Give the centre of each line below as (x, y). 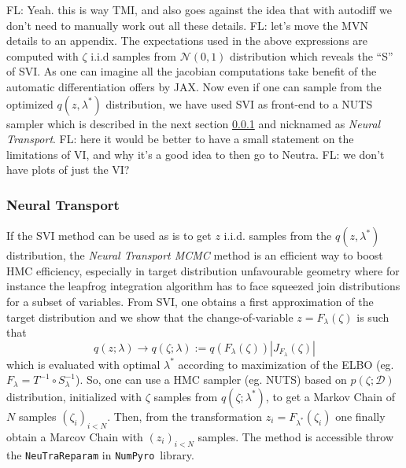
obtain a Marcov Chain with (75, 436)
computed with (42, 55)
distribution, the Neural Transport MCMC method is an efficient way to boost (195, 255)
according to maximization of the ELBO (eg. (286, 364)
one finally (360, 416)
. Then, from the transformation (185, 416)
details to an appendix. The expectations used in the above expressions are (187, 41)
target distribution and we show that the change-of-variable (150, 317)
